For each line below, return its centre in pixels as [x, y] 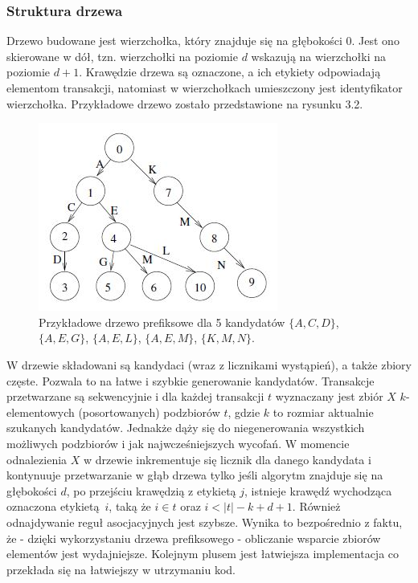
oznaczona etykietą [53, 506]
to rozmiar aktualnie [323, 412]
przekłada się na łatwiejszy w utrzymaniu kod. [121, 569]
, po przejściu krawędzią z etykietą [151, 490]
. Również [316, 506]
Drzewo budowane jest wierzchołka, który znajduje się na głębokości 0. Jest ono [203, 41]
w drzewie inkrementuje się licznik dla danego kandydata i [227, 459]
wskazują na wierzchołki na [318, 56]
